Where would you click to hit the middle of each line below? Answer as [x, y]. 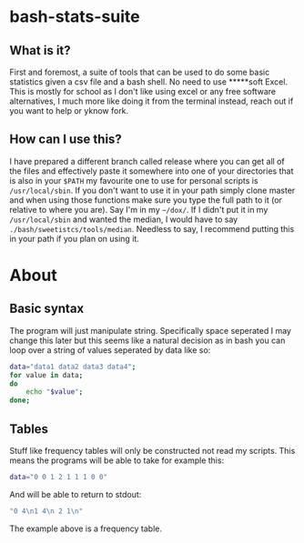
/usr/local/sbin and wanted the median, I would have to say [124, 219]
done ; [20, 401]
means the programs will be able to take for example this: [117, 460]
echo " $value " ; [55, 392]
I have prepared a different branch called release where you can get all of [147, 161]
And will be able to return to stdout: [76, 494]
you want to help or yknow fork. [69, 111]
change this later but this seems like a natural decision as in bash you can [147, 340]
